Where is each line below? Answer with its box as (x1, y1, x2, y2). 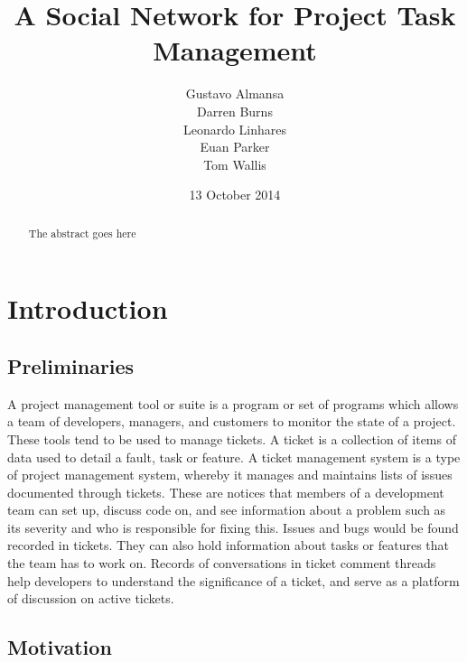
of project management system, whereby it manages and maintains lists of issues (7, 465, 453, 484)
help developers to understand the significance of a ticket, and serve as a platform (7, 571, 460, 590)
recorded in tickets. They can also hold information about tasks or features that (7, 536, 450, 555)
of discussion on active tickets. (7, 589, 174, 608)
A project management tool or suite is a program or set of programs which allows (7, 394, 459, 413)
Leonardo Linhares (182, 119, 287, 138)
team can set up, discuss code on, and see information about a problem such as (7, 500, 446, 519)
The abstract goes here (28, 225, 136, 240)
